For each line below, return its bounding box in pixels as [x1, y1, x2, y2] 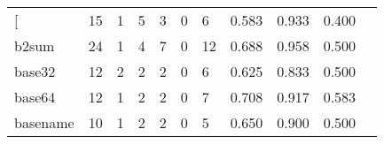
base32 [14, 61, 56, 81]
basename [14, 112, 74, 133]
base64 [14, 87, 56, 107]
